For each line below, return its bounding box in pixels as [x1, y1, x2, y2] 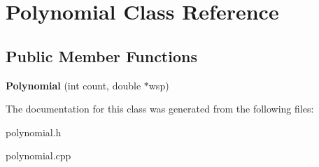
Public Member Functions [6, 45, 197, 66]
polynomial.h [6, 124, 62, 139]
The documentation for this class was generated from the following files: [6, 101, 314, 116]
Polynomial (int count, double [6, 78, 141, 92]
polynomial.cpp [6, 148, 71, 163]
